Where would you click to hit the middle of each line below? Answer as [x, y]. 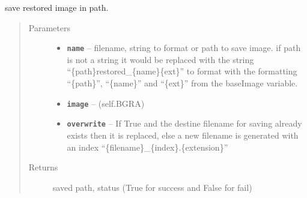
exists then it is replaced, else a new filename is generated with [183, 135]
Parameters [49, 27]
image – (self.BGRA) [106, 103]
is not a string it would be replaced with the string [160, 59]
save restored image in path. [57, 7]
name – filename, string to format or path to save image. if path [184, 48]
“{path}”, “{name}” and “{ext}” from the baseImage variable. [182, 83]
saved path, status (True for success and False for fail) [152, 187]
